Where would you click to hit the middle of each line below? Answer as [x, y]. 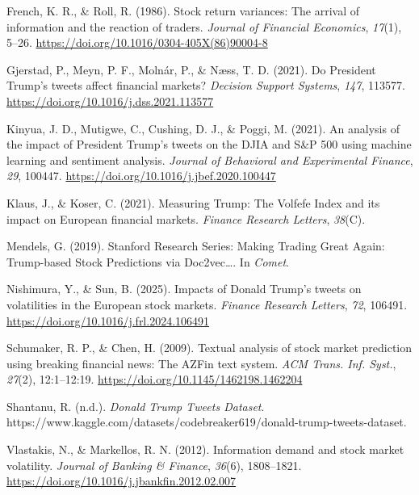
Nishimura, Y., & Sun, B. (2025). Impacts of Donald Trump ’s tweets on [184, 289]
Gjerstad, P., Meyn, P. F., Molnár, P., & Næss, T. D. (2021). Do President [191, 69]
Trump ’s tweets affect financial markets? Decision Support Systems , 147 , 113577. [206, 85]
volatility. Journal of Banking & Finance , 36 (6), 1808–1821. [154, 465]
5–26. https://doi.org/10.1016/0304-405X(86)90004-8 [137, 42]
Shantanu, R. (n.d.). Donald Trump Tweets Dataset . [136, 406]
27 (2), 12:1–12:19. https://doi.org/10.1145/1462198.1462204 [155, 379]
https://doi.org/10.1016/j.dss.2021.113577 [110, 101]
